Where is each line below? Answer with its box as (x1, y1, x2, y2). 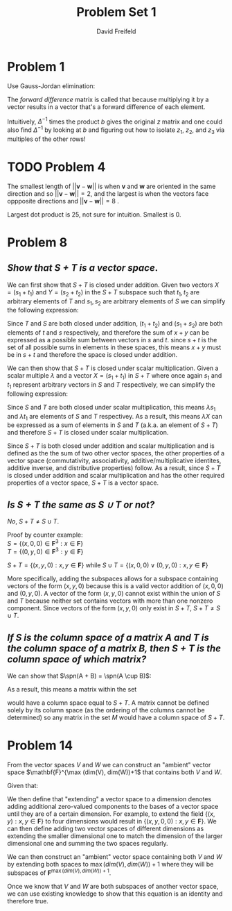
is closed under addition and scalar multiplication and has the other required (7, 471, 225, 480)
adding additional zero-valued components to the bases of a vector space (7, 803, 219, 811)
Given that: (7, 782, 39, 790)
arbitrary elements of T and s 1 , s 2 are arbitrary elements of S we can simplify (7, 296, 226, 307)
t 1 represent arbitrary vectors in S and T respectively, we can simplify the (7, 380, 215, 390)
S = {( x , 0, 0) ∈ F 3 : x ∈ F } (7, 538, 84, 547)
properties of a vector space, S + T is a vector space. (7, 478, 159, 487)
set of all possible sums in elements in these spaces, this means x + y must (7, 343, 222, 351)
